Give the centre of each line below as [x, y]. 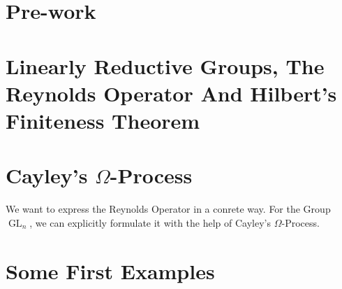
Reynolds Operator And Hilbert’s [171, 93]
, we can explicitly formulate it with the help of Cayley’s [150, 222]
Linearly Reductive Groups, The [165, 65]
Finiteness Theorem [103, 120]
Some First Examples [110, 270]
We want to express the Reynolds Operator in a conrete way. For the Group [168, 209]
